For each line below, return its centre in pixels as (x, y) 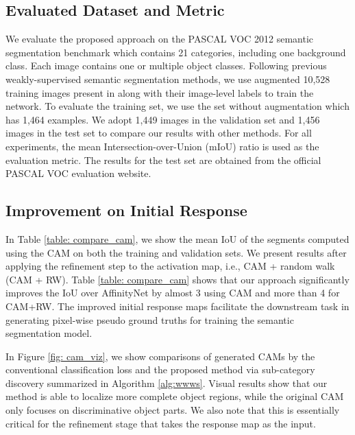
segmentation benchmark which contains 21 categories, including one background (176, 52)
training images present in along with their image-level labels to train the (160, 92)
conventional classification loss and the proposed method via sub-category (160, 369)
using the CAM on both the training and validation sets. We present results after (176, 252)
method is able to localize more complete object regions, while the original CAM (175, 396)
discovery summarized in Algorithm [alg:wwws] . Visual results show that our (167, 383)
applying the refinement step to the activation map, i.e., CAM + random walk (170, 266)
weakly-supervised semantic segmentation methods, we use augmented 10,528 (168, 79)
